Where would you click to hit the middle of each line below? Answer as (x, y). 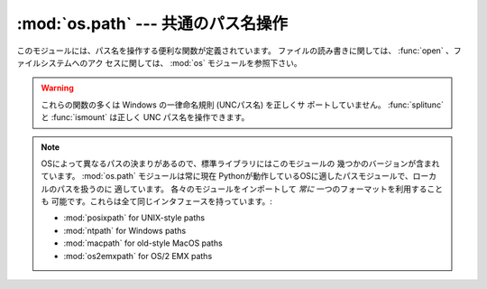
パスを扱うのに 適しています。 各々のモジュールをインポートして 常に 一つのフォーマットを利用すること (250, 189)
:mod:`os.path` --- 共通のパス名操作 (152, 23)
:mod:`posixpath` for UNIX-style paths (134, 218)
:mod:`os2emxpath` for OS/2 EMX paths (138, 256)
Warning (57, 88)
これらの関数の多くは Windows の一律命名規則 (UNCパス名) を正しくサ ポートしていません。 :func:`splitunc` (242, 105)
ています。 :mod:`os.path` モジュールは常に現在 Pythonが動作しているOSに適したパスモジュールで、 (227, 176)
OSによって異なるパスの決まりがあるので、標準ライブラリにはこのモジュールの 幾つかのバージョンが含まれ (240, 163)
